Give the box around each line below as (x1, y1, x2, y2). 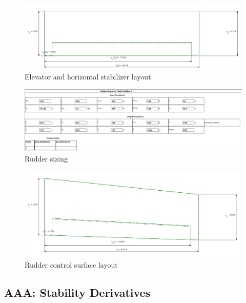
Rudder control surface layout (25, 259, 118, 270)
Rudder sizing (25, 153, 68, 164)
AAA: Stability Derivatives (4, 284, 151, 300)
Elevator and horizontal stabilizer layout (25, 71, 151, 82)
